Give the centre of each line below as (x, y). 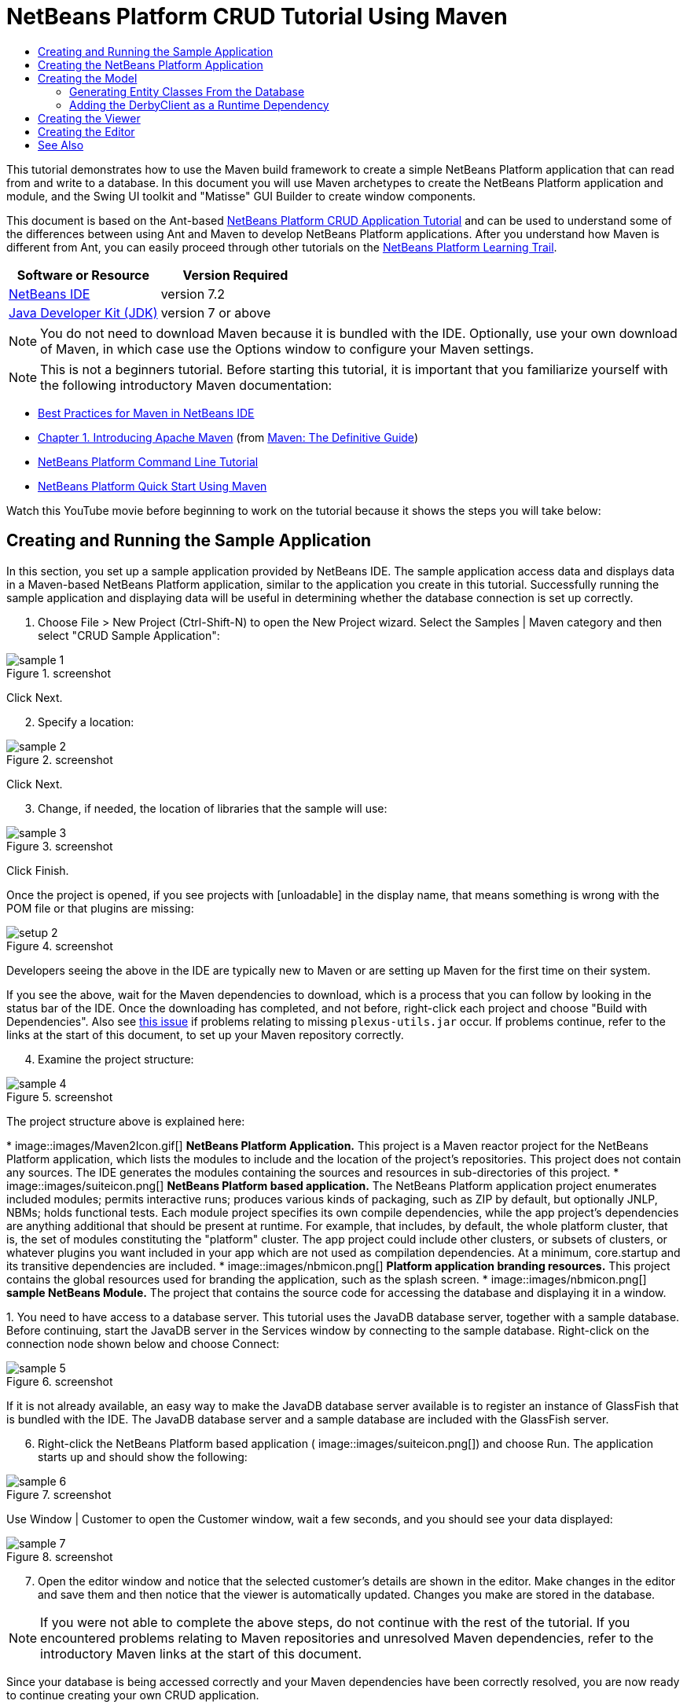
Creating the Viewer (89, 118)
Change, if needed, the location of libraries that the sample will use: (213, 808)
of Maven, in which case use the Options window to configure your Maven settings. (287, 349)
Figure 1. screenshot (59, 673)
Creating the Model (88, 78)
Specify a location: (86, 722)
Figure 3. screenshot (60, 846)
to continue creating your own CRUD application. (133, 1695)
